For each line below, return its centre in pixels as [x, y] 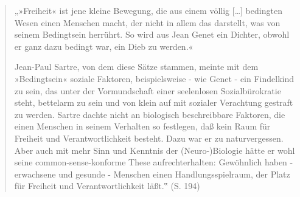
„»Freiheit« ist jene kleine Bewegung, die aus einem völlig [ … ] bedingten [148, 10]
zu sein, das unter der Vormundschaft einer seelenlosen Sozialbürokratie [148, 90]
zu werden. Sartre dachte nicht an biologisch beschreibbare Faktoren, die [150, 114]
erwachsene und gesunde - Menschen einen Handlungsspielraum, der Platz [152, 174]
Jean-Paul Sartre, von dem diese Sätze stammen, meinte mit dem [136, 67]
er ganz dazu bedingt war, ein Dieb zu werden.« [104, 46]
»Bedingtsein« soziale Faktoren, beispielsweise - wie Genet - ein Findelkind [154, 78]
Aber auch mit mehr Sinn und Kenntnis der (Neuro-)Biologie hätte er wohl [155, 150]
